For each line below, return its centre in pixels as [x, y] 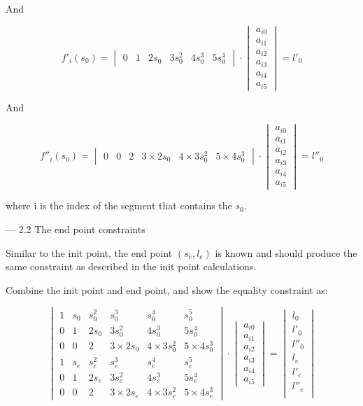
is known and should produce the [286, 252]
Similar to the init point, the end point [89, 252]
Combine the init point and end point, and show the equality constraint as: [167, 289]
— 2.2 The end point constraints [76, 229]
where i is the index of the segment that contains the [119, 205]
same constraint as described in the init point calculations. [131, 266]
